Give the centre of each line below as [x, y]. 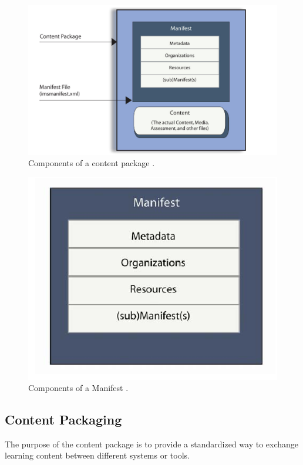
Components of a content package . [92, 163]
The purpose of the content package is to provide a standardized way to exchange [152, 444]
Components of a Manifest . [78, 388]
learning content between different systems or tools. [97, 455]
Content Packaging [63, 419]
